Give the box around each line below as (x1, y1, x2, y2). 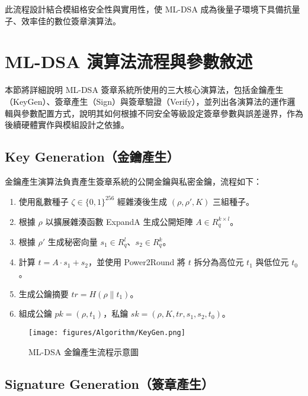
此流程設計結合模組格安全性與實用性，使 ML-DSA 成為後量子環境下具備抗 (5, 3, 292, 15)
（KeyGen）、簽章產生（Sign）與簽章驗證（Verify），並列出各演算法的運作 (5, 95, 287, 107)
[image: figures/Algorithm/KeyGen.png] (28, 328, 185, 337)
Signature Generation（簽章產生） (5, 374, 214, 392)
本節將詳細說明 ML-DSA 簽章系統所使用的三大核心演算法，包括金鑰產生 (5, 83, 284, 96)
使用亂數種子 (18, 195, 69, 207)
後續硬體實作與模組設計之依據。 (5, 118, 129, 131)
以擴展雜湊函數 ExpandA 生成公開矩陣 (45, 215, 193, 227)
